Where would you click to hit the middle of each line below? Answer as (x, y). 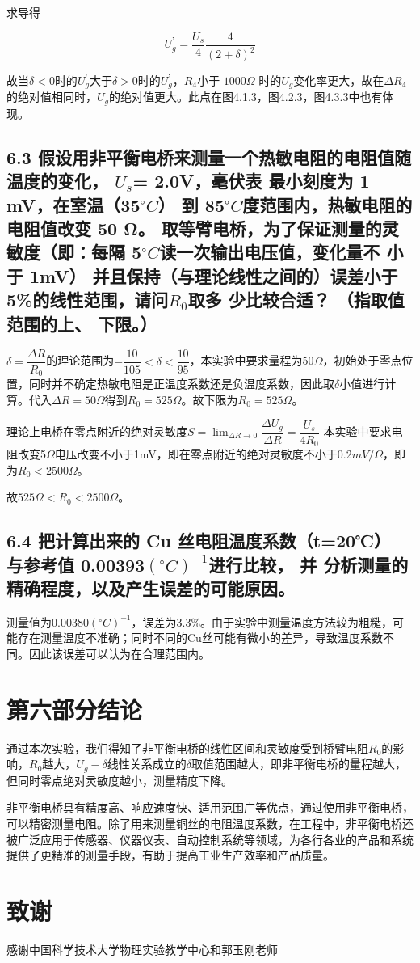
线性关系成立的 (147, 764)
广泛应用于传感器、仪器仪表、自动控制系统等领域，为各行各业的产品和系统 (215, 839)
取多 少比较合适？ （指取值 (296, 300)
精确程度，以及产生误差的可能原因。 (151, 588)
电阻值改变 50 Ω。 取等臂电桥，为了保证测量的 (194, 228)
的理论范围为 (80, 360)
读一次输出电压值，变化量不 (270, 252)
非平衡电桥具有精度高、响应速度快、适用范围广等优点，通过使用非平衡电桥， (210, 807)
